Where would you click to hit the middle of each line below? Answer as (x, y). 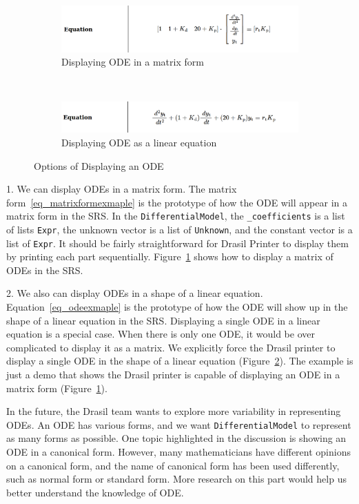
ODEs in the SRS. (45, 270)
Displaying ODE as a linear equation (139, 142)
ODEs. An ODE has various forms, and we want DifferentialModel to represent (179, 424)
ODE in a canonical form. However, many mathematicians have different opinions (178, 452)
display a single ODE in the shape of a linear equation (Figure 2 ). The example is (180, 361)
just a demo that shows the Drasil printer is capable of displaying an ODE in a (173, 374)
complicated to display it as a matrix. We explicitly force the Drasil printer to (171, 347)
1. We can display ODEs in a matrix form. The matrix (122, 189)
